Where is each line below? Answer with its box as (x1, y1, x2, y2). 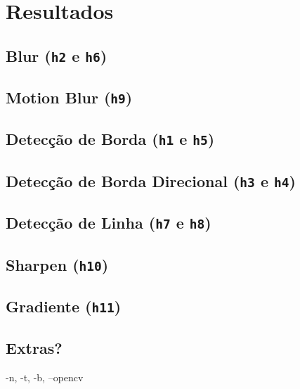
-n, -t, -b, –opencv (6, 370, 84, 385)
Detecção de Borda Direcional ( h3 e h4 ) (6, 170, 296, 191)
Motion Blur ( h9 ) (6, 87, 133, 108)
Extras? (6, 337, 63, 359)
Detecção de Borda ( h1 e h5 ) (6, 128, 215, 150)
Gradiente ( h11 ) (6, 295, 122, 317)
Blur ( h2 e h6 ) (6, 44, 107, 66)
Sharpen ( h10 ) (6, 253, 109, 275)
